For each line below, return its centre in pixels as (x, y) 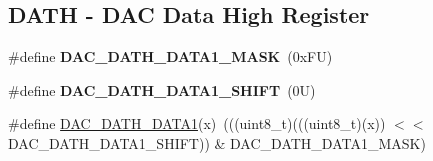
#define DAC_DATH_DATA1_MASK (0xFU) (170, 56)
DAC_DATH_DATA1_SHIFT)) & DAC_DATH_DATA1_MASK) (217, 142)
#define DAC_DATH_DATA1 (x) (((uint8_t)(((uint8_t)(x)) (197, 123)
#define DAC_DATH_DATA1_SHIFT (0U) (162, 89)
